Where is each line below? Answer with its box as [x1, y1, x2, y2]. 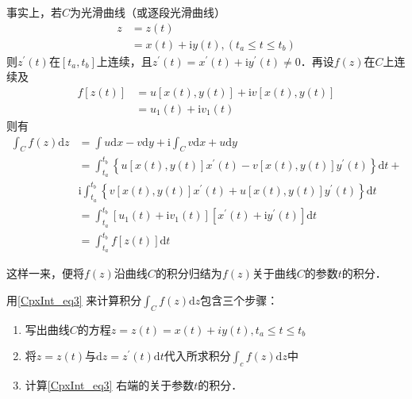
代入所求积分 [164, 347, 231, 364]
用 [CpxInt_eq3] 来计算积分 [6, 291, 142, 308]
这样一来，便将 [6, 265, 84, 282]
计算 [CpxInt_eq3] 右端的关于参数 [25, 377, 194, 393]
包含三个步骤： [200, 291, 279, 308]
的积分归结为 [155, 265, 222, 282]
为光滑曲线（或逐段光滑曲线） [70, 4, 226, 20]
